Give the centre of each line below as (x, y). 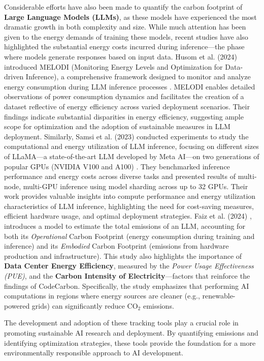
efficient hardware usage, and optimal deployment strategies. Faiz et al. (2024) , (128, 216)
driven (14, 77)
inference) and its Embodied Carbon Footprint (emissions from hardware (117, 246)
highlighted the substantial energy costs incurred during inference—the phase (124, 47)
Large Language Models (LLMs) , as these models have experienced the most (130, 17)
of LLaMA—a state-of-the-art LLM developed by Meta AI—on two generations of (132, 156)
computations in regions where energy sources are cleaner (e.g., (102, 296)
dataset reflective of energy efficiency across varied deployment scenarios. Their (127, 106)
